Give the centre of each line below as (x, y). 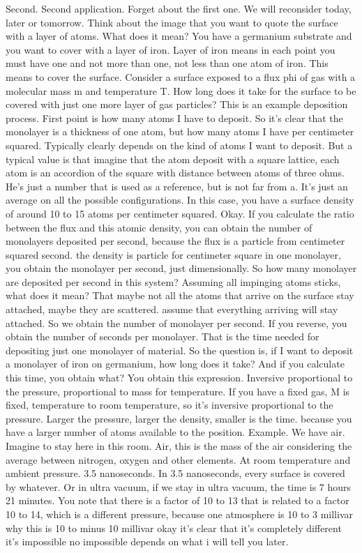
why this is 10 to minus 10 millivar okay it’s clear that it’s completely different (174, 528)
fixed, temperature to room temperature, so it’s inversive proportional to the (169, 405)
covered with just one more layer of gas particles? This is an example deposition (177, 104)
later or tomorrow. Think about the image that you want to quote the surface (172, 22)
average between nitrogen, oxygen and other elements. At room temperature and (178, 459)
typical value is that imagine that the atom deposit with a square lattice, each (173, 159)
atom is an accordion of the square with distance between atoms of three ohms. (175, 173)
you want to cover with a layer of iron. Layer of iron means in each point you (171, 49)
